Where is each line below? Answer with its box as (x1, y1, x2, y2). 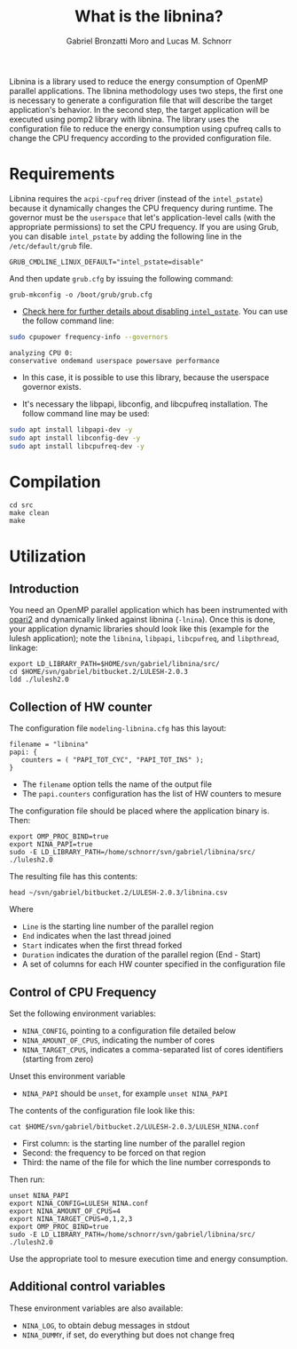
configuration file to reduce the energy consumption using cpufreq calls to (9, 123, 282, 134)
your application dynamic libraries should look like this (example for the (9, 623, 270, 634)
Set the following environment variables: (9, 1008, 157, 1019)
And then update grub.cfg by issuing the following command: (9, 273, 233, 283)
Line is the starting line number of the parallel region (21, 921, 215, 932)
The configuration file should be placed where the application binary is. (9, 805, 270, 816)
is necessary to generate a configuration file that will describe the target (9, 95, 273, 106)
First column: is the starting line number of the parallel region (21, 1138, 246, 1148)
